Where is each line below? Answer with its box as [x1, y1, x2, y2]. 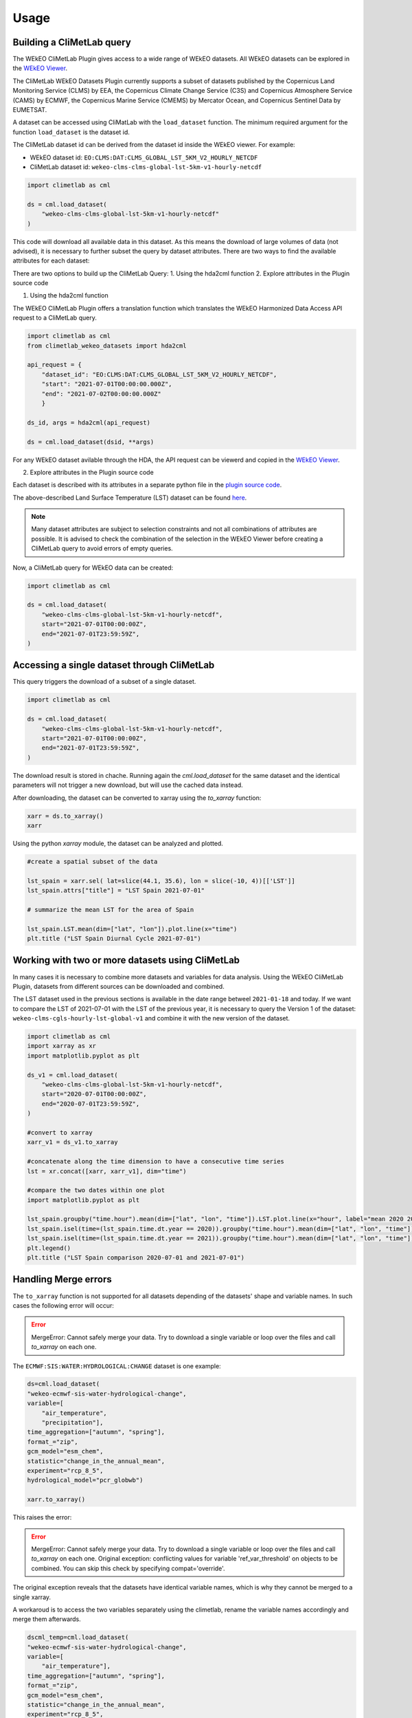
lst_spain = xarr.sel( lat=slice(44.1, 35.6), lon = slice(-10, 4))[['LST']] [27, 877, 295, 884]
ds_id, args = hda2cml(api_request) [27, 419, 151, 426]
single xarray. [12, 1593, 51, 1601]
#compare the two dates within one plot [27, 1186, 165, 1194]
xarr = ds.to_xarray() [27, 812, 104, 820]
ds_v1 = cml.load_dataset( [27, 1071, 118, 1079]
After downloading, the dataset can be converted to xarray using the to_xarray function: [12, 794, 262, 802]
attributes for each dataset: [12, 256, 90, 265]
